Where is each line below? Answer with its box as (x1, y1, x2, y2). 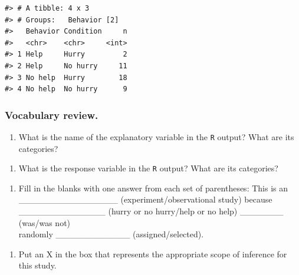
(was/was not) (18, 216, 71, 228)
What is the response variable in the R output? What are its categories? (18, 162, 278, 174)
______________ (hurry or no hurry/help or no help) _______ (18, 205, 284, 217)
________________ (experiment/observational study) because (18, 193, 272, 206)
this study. (18, 259, 57, 271)
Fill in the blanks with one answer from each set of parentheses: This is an (18, 181, 288, 194)
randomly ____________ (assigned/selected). (18, 228, 204, 240)
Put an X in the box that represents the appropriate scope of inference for (18, 247, 287, 260)
